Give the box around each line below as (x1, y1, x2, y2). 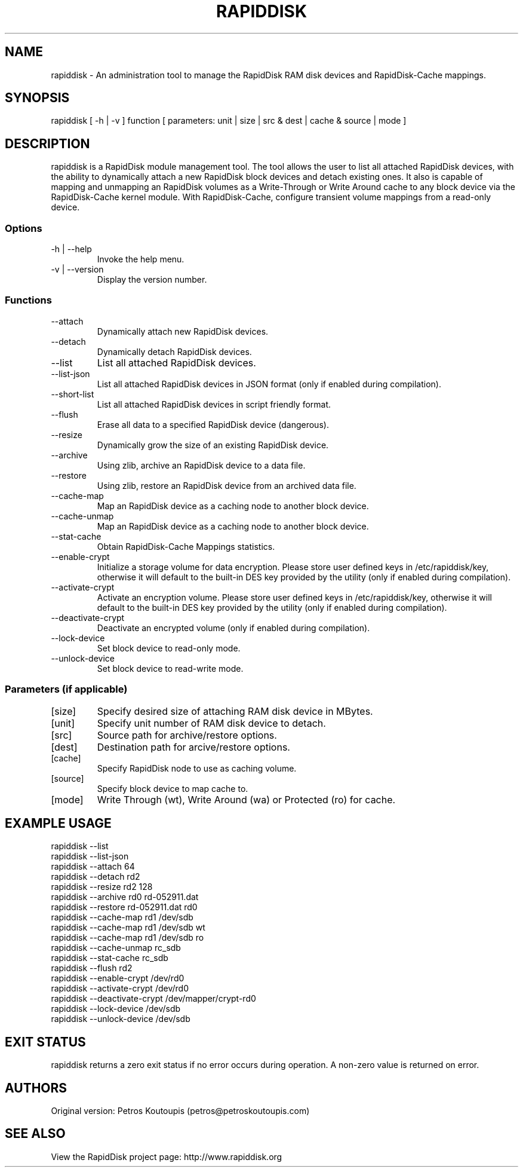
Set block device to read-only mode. (97, 642, 241, 653)
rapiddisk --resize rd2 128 (51, 882, 153, 892)
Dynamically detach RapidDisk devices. (97, 346, 252, 357)
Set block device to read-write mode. (97, 663, 244, 674)
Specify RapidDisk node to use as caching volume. (97, 763, 297, 773)
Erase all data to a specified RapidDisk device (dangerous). (97, 419, 329, 430)
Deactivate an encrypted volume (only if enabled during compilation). (97, 622, 370, 633)
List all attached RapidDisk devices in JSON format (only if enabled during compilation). (97, 378, 442, 389)
